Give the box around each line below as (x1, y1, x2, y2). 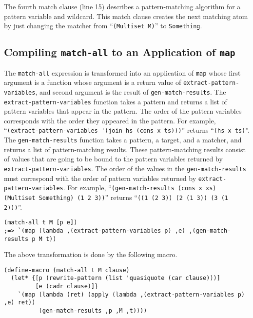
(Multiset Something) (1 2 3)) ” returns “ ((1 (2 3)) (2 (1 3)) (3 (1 (4, 192, 229, 202)
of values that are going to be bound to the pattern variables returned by (4, 154, 223, 164)
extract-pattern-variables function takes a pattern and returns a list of (4, 96, 227, 106)
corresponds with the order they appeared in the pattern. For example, (4, 115, 216, 125)
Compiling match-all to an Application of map (4, 44, 235, 60)
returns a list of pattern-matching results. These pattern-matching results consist (4, 144, 246, 154)
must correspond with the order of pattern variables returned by (4, 173, 196, 183)
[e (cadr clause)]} (35, 283, 98, 290)
